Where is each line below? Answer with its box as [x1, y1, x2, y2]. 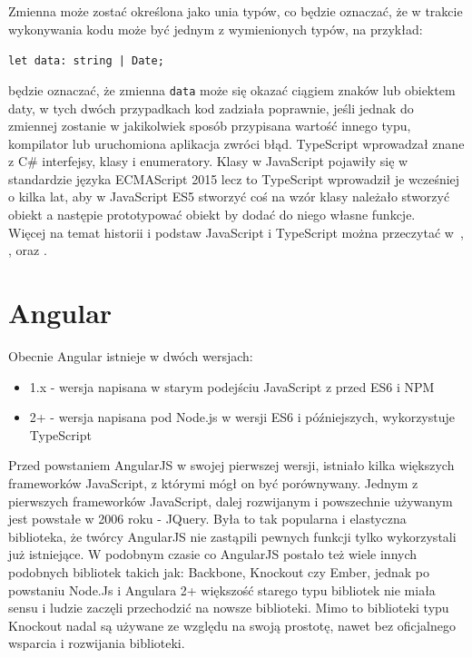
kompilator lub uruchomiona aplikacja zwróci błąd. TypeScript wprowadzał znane [8, 133, 465, 152]
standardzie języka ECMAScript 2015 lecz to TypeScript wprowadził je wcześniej [8, 169, 460, 188]
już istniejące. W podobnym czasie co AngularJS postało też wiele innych [8, 545, 418, 564]
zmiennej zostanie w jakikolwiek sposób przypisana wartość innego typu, [8, 116, 411, 135]
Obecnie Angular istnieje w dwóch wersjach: [8, 346, 253, 365]
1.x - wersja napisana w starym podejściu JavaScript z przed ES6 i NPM [29, 377, 435, 396]
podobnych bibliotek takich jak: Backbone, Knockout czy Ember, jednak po [8, 562, 430, 581]
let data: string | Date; [8, 54, 164, 68]
